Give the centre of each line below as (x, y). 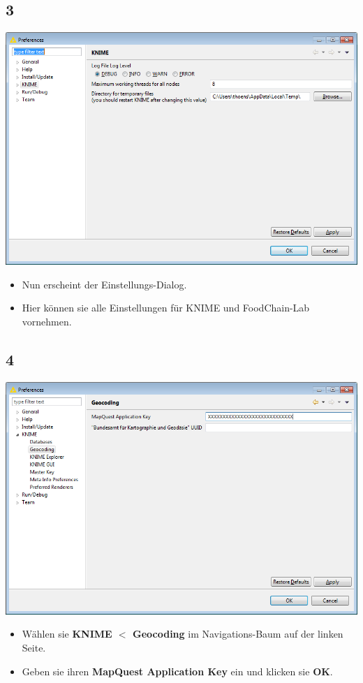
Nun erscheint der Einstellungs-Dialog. (104, 284)
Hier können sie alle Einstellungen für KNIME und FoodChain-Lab (166, 308)
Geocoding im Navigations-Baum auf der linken (238, 634)
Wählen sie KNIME (67, 634)
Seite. (34, 647)
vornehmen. (47, 321)
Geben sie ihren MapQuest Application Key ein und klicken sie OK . (177, 671)
